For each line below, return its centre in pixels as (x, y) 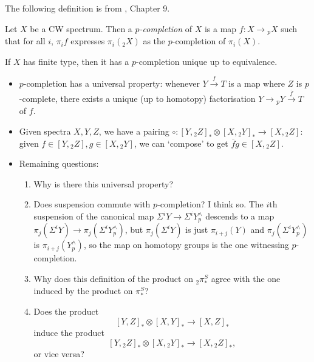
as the (154, 41)
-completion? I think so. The (210, 204)
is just (197, 230)
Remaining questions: (59, 163)
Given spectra (45, 131)
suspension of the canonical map (94, 216)
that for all (25, 41)
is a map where (257, 83)
